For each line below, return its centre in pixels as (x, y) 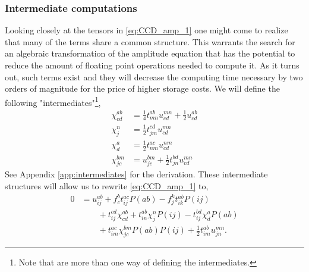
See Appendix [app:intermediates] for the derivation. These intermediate (136, 174)
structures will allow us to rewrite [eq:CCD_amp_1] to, (107, 186)
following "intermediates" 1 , (53, 101)
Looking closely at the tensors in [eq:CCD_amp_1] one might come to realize (146, 30)
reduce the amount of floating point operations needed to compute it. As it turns (152, 65)
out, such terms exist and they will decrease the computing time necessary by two (154, 76)
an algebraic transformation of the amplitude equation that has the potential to (150, 53)
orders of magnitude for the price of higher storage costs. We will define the (142, 88)
